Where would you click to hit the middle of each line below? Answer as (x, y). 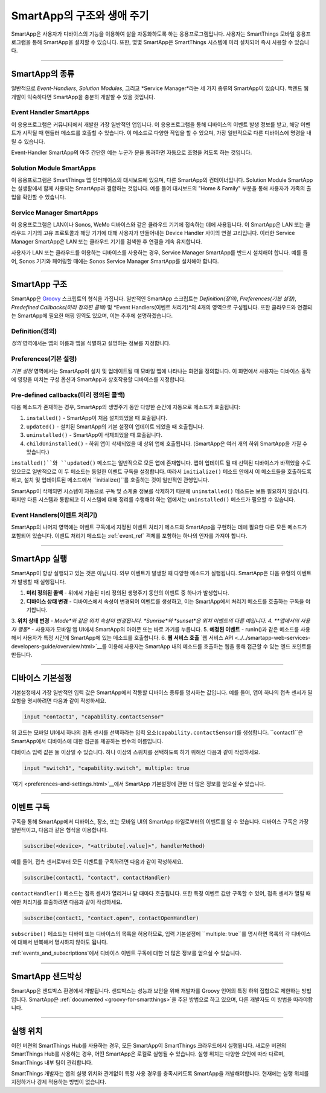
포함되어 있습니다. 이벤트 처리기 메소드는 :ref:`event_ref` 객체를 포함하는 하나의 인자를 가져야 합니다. (129, 535)
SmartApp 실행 (39, 559)
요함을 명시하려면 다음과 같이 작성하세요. (59, 701)
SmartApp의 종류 (43, 74)
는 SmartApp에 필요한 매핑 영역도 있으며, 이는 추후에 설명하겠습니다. (92, 316)
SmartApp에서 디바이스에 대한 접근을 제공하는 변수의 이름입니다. (87, 741)
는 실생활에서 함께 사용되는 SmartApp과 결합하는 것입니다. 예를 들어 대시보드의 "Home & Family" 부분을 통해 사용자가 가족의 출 (161, 189)
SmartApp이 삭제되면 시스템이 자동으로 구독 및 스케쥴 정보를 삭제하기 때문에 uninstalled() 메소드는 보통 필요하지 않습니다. (160, 491)
